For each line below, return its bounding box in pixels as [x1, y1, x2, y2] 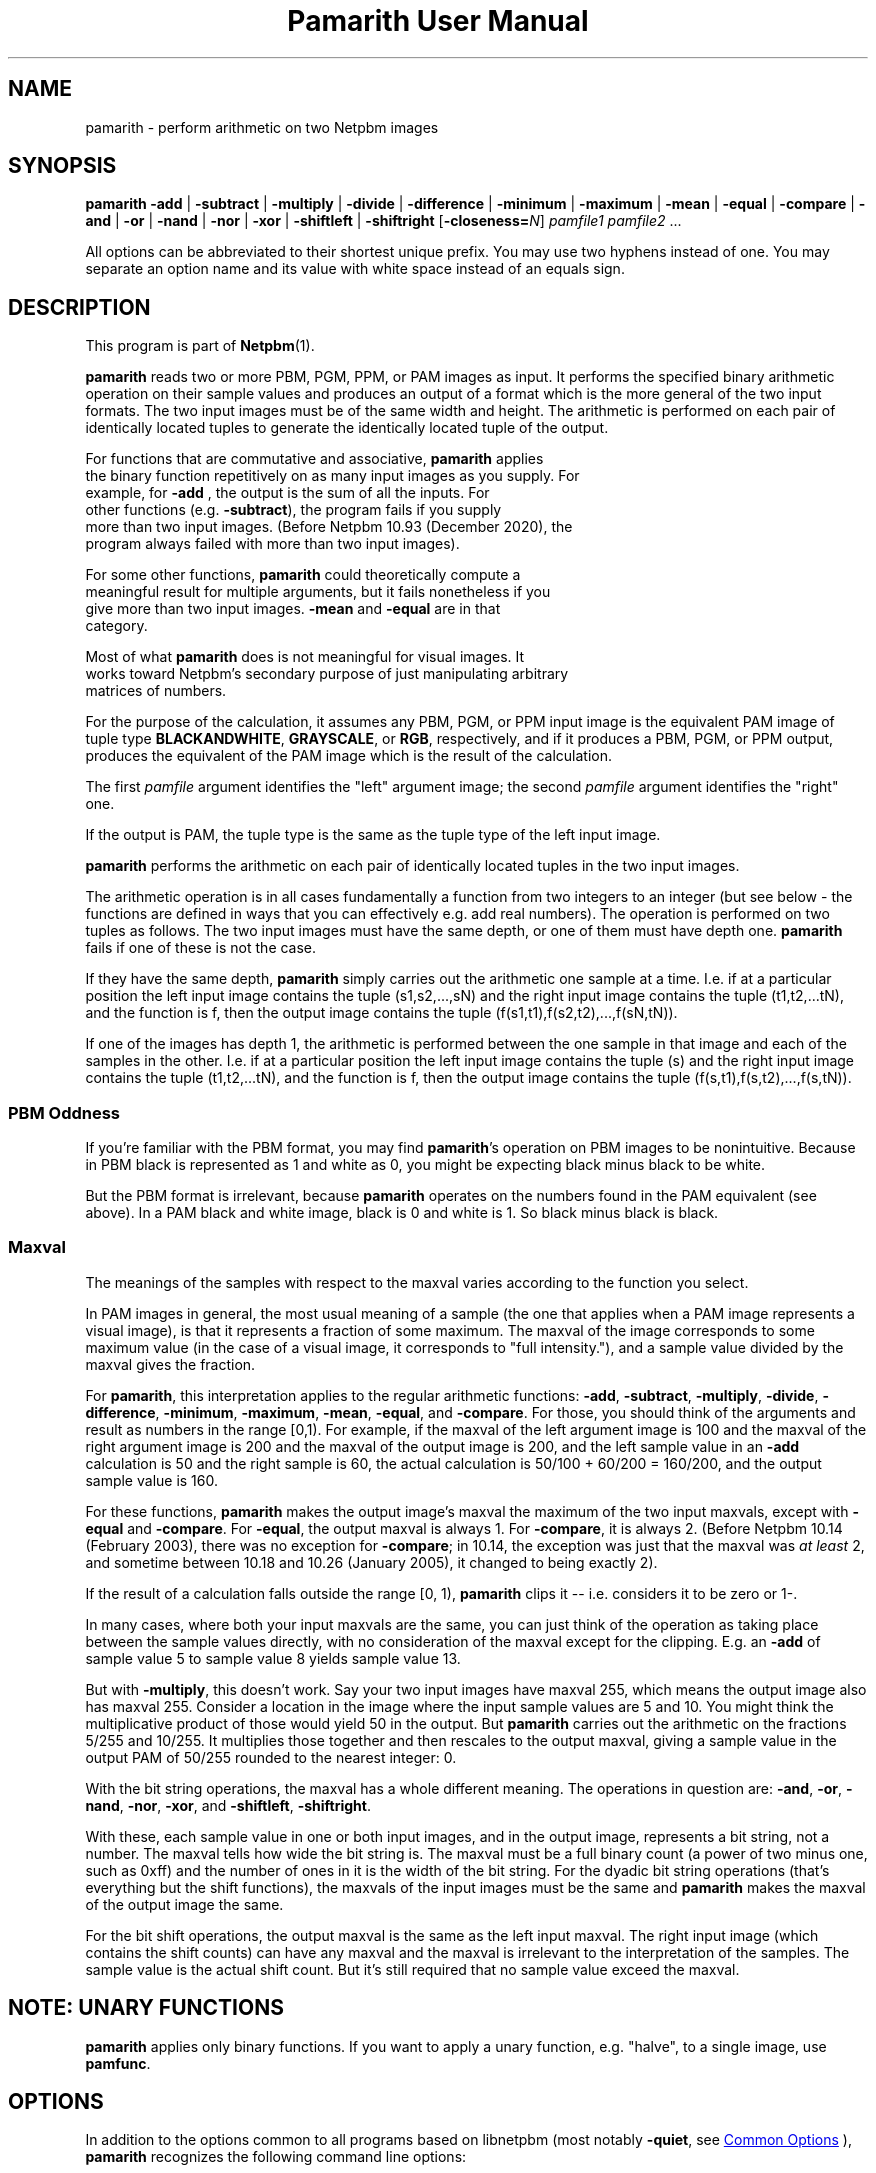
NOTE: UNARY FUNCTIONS [8, 1995, 284, 2021]
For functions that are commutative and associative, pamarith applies [85, 450, 544, 468]
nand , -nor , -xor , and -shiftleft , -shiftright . [85, 1796, 371, 1814]
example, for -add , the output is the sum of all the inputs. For [85, 484, 490, 502]
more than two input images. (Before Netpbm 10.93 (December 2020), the [85, 518, 573, 536]
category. [85, 617, 148, 635]
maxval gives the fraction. [85, 1355, 256, 1373]
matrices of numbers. [85, 682, 227, 700]
